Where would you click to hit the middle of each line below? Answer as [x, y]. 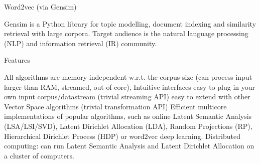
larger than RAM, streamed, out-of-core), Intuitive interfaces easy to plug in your [129, 87]
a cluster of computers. [39, 155]
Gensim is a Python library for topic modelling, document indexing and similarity [130, 23]
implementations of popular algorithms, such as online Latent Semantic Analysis [128, 116]
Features [17, 60]
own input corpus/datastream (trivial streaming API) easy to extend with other [127, 97]
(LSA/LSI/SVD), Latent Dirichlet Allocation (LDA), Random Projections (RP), [128, 126]
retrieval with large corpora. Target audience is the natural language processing [126, 33]
